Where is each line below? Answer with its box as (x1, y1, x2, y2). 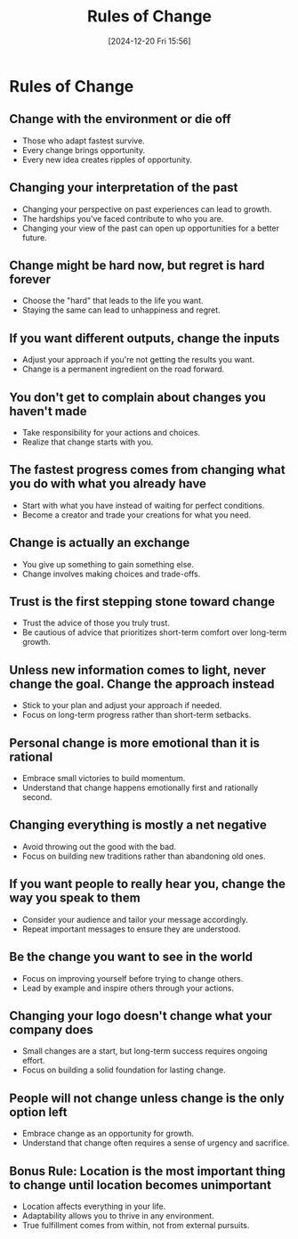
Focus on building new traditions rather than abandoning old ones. (21, 851, 266, 861)
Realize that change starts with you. (21, 436, 154, 447)
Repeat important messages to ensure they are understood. (21, 924, 241, 934)
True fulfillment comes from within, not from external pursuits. (21, 1219, 250, 1230)
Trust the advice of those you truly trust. (21, 617, 171, 629)
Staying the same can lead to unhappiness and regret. (21, 305, 221, 315)
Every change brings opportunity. (21, 144, 145, 155)
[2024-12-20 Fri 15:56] (108, 36, 191, 46)
